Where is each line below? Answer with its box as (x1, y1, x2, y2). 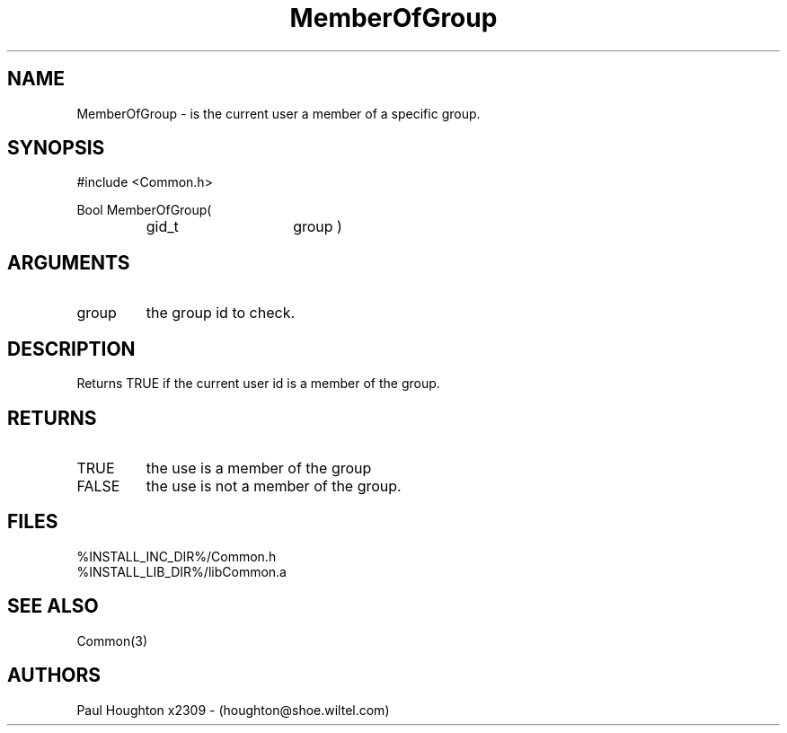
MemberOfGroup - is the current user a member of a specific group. (76, 105, 481, 121)
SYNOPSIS (7, 137, 105, 160)
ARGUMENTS (7, 251, 130, 274)
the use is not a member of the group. (146, 476, 402, 495)
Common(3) (76, 632, 148, 649)
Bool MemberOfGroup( (76, 202, 212, 218)
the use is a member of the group (146, 458, 372, 477)
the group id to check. (146, 304, 296, 322)
